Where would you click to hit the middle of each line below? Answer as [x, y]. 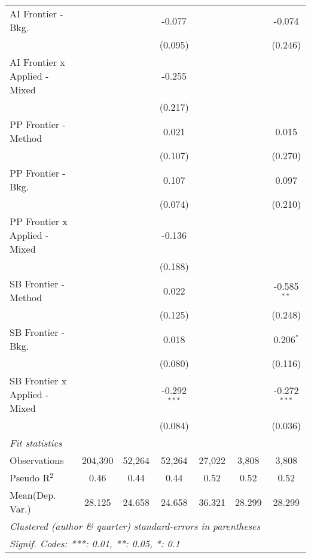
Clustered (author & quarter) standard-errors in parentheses [135, 526]
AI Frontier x [37, 62]
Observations [37, 460]
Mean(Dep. [33, 495]
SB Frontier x [38, 380]
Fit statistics [36, 443]
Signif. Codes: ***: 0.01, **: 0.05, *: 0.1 [95, 543]
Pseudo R [30, 477]
